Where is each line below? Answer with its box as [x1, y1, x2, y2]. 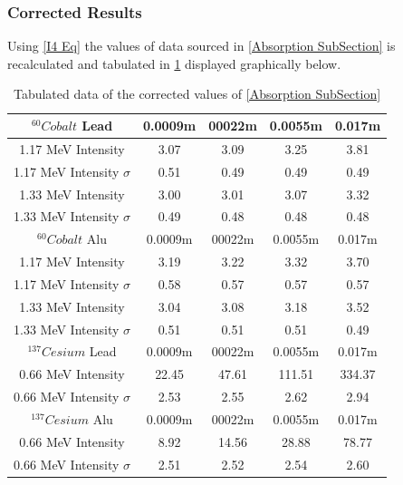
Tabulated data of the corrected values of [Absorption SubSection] [13, 84, 381, 103]
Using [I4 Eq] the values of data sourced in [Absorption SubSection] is [7, 36, 396, 55]
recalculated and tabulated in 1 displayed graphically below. [7, 53, 341, 73]
